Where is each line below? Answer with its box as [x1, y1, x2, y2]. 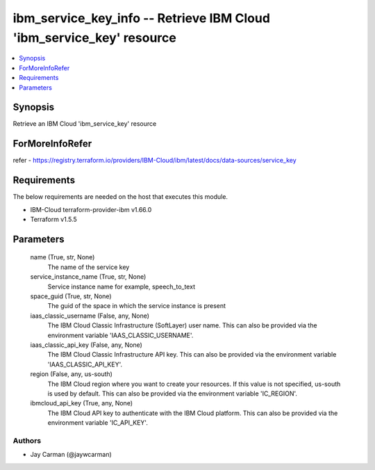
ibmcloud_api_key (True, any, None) [30, 399, 133, 407]
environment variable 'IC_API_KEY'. [47, 419, 149, 427]
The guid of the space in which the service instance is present [47, 302, 226, 310]
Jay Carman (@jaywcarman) [30, 451, 112, 459]
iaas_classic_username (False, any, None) [30, 311, 149, 320]
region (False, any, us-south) [30, 370, 112, 378]
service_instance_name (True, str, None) [30, 273, 147, 281]
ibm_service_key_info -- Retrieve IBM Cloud [12, 10, 271, 26]
